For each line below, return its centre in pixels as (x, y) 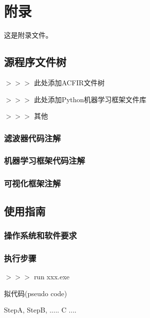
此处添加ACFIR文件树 (69, 82)
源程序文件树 (35, 62)
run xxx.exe (52, 277)
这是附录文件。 (28, 35)
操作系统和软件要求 (41, 235)
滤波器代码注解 (32, 138)
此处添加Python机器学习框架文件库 (90, 99)
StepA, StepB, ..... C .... (40, 310)
